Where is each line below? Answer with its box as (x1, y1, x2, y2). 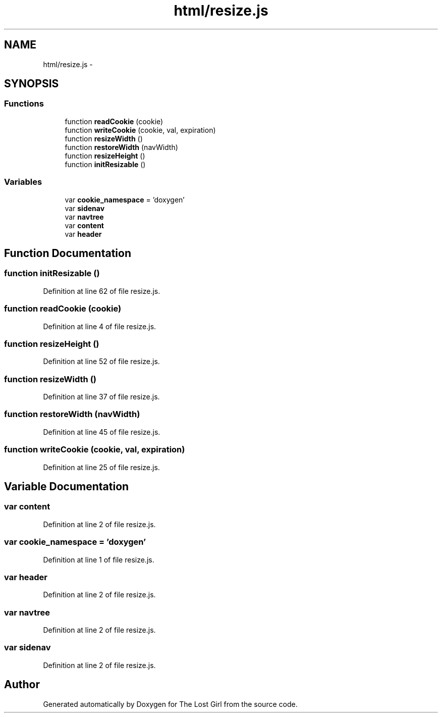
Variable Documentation (4, 480, 129, 493)
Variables (4, 177, 42, 187)
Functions (4, 98, 44, 109)
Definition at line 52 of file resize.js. (43, 357, 160, 366)
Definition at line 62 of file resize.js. (43, 286, 160, 295)
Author (4, 678, 40, 691)
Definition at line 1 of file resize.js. (43, 555, 154, 564)
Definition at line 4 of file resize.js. (43, 322, 156, 331)
